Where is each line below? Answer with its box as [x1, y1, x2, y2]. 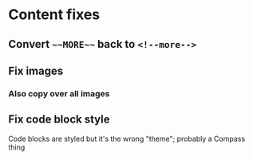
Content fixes [8, 6, 101, 24]
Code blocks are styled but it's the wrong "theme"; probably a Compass [8, 134, 246, 143]
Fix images [8, 64, 64, 77]
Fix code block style [8, 113, 110, 127]
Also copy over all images [8, 88, 110, 99]
